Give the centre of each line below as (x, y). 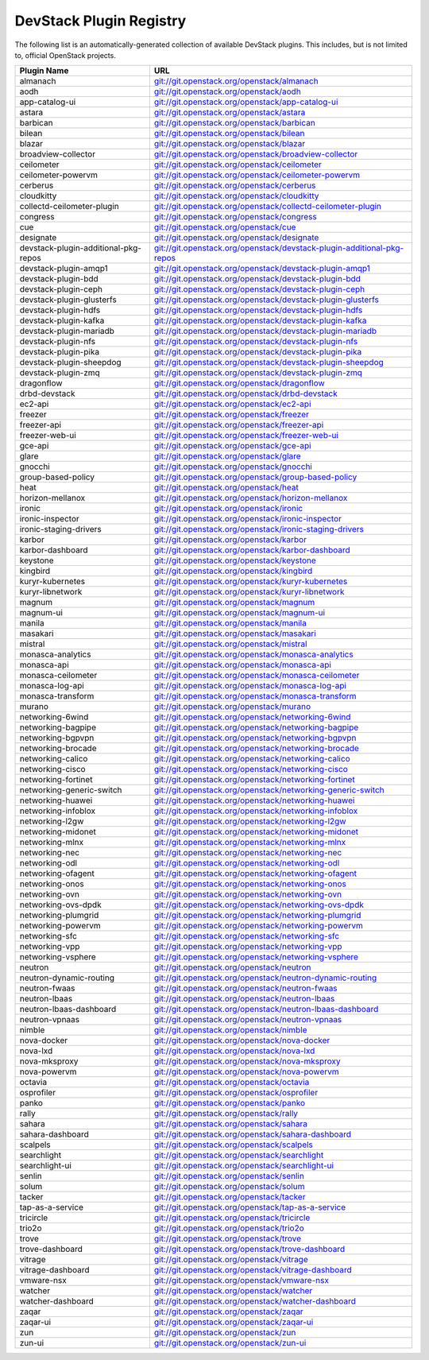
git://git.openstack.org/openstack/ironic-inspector (247, 519)
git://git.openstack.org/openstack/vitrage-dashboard (253, 1270)
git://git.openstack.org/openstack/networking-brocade (256, 749)
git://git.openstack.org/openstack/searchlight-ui (243, 1166)
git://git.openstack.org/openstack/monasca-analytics (253, 654)
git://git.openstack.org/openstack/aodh (227, 91)
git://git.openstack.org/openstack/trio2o (229, 1228)
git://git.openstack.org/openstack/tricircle (232, 1218)
